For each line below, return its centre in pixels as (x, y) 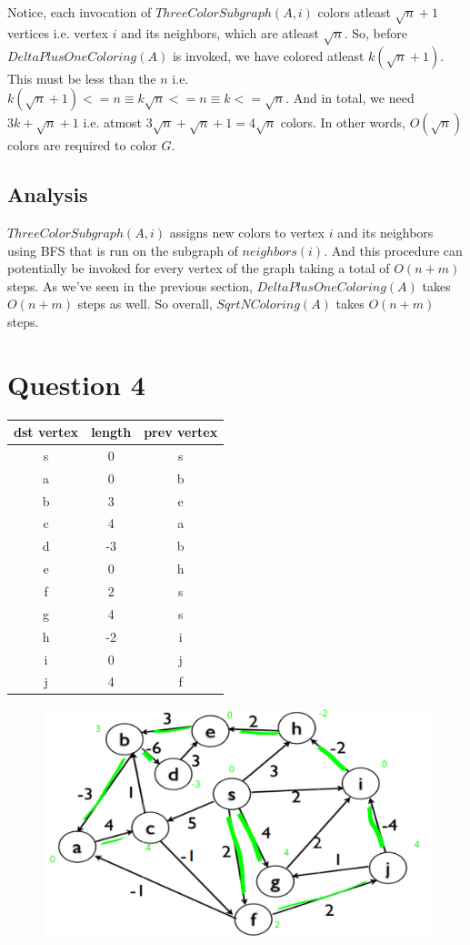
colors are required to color (82, 145)
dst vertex (46, 432)
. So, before (375, 32)
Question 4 (76, 384)
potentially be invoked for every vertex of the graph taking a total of (199, 268)
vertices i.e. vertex (58, 32)
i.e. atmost (113, 122)
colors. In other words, (343, 122)
